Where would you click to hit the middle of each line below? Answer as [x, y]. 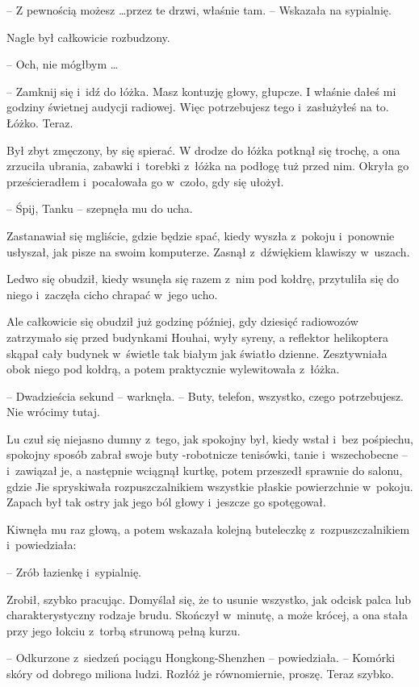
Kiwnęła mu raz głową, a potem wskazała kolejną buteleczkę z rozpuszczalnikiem [208, 529]
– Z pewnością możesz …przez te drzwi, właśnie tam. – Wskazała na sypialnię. [199, 10]
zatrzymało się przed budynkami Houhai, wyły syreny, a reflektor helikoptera [197, 337]
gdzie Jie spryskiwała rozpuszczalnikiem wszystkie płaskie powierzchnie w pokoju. [210, 486]
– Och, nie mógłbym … [63, 64]
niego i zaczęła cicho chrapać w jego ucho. [112, 294]
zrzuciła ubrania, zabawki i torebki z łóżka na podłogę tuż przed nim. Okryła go [208, 166]
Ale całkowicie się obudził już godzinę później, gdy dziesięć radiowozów [182, 321]
